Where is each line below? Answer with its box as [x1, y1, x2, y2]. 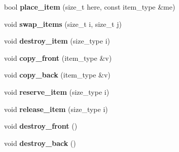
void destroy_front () [4, 121, 78, 131]
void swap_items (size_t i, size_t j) [4, 18, 122, 29]
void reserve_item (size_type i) [4, 86, 110, 97]
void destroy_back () [4, 137, 76, 148]
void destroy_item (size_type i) [4, 35, 110, 46]
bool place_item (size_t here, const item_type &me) [4, 2, 175, 12]
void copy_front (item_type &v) [4, 52, 112, 63]
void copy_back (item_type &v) [4, 69, 111, 80]
